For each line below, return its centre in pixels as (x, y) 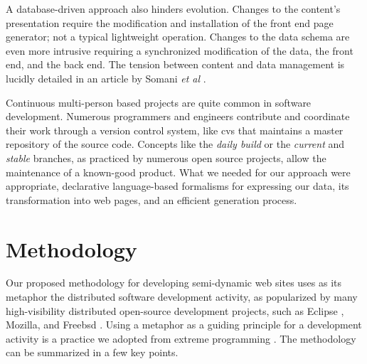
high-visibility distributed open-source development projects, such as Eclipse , (175, 310)
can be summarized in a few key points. (92, 352)
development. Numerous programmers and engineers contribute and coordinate (178, 116)
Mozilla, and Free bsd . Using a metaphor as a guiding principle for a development (184, 325)
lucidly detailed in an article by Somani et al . (106, 78)
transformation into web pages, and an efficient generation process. (151, 199)
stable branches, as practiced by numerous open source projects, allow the (166, 157)
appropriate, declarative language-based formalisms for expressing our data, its (177, 186)
